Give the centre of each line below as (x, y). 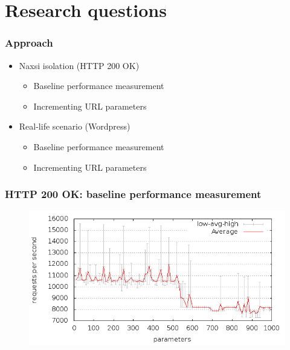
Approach (29, 43)
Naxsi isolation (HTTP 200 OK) (79, 65)
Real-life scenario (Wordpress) (75, 126)
